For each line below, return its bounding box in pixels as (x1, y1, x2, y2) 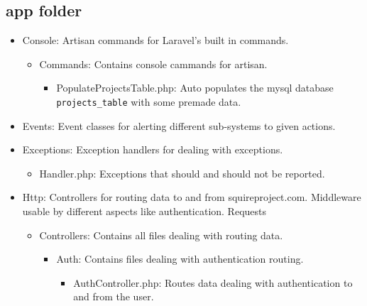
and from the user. (73, 289, 154, 304)
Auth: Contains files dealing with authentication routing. (56, 251, 304, 266)
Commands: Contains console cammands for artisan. (39, 56, 268, 71)
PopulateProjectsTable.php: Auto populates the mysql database (56, 80, 334, 95)
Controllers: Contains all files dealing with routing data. (39, 227, 283, 242)
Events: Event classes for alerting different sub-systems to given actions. (22, 118, 336, 133)
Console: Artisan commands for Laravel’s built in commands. (22, 33, 289, 48)
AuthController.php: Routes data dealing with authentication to (73, 275, 353, 290)
